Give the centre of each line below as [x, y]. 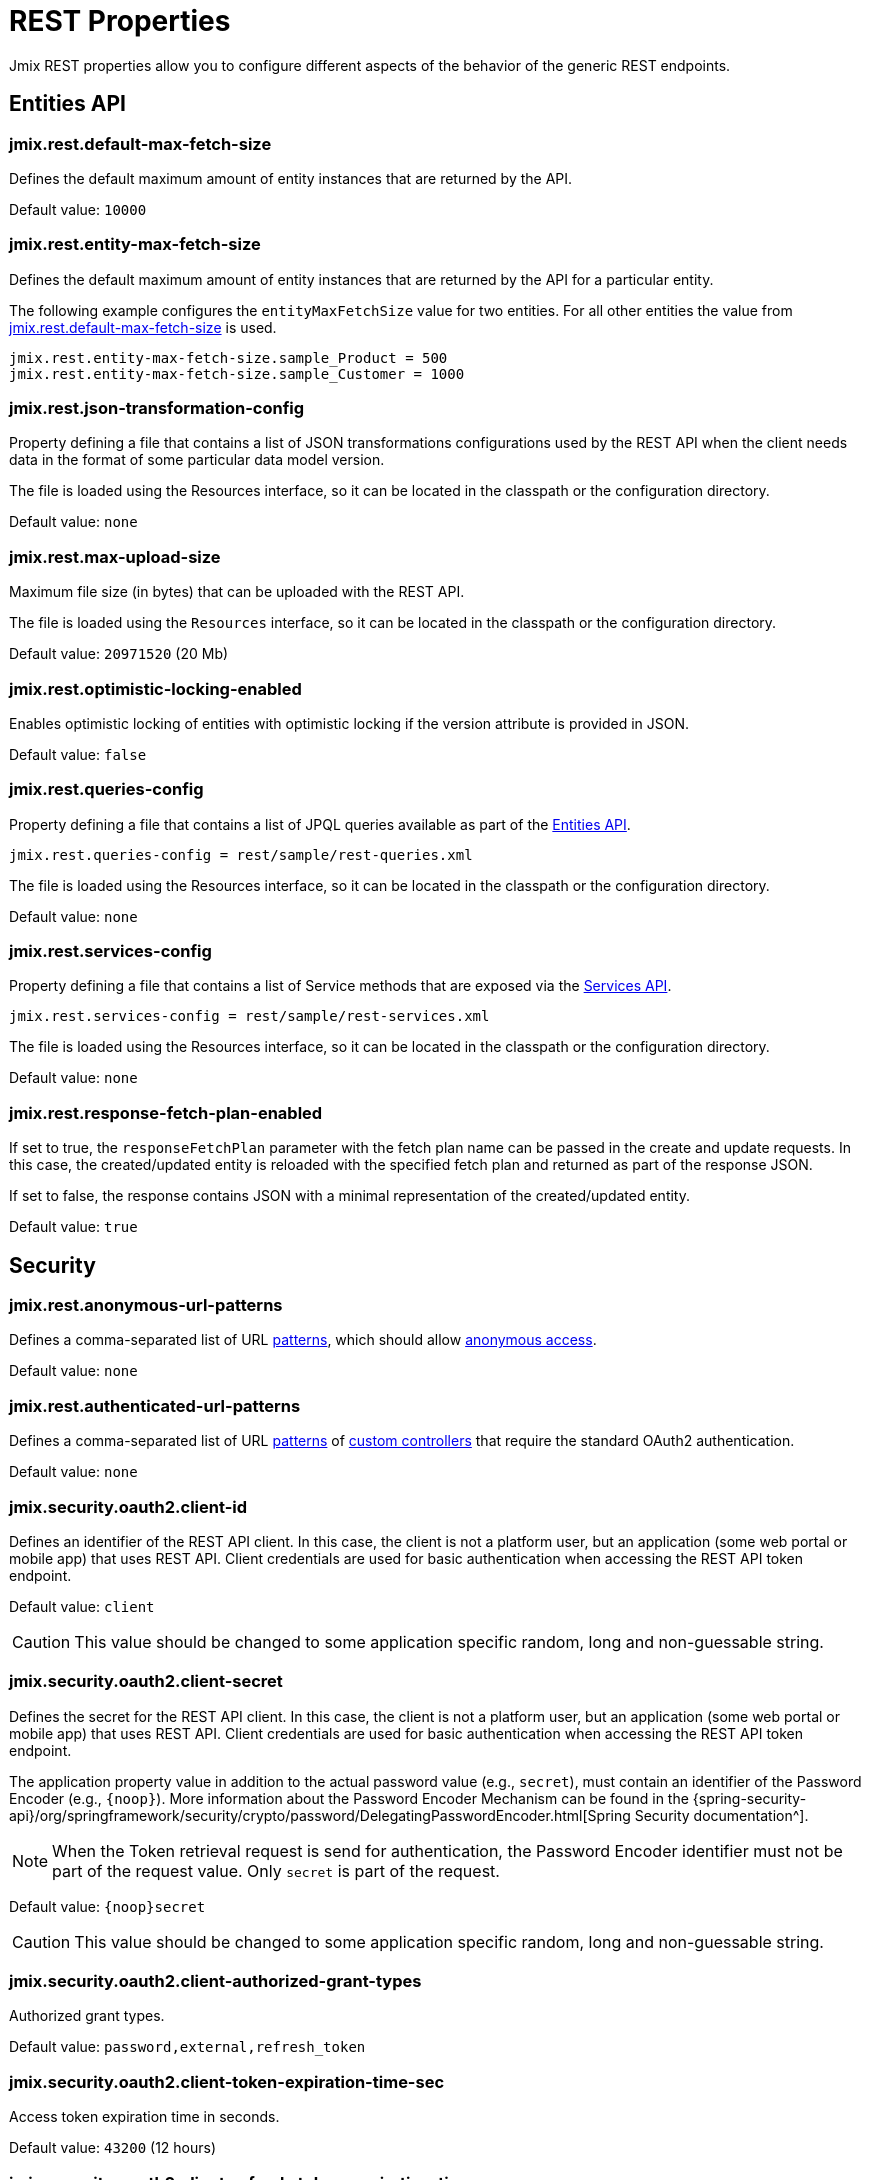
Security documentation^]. [721, 1815]
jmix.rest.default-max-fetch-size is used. [143, 327]
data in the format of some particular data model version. [197, 460]
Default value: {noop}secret [107, 1906]
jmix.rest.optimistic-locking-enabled [155, 688]
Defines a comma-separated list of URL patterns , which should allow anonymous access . [303, 1340]
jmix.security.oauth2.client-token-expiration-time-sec [227, 2081]
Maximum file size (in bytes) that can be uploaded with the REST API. [237, 592]
